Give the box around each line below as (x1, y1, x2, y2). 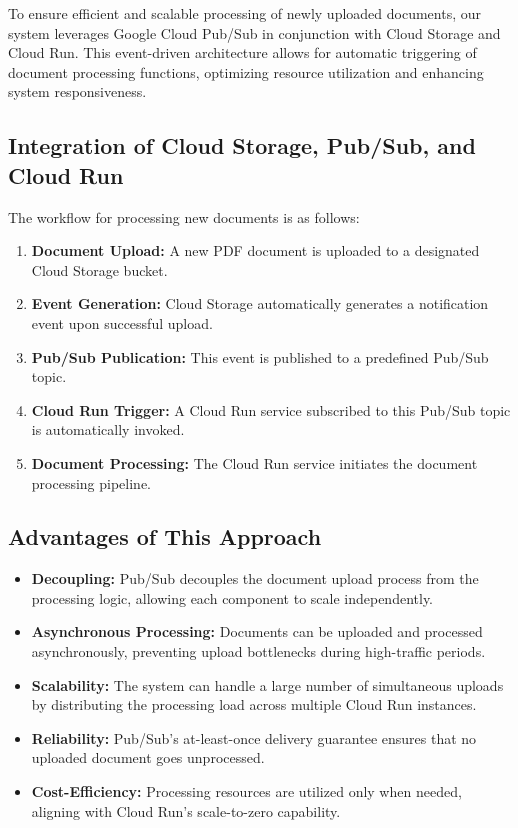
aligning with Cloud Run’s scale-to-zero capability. (31, 800, 341, 821)
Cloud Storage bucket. (31, 259, 168, 280)
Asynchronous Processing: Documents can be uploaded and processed (31, 621, 483, 642)
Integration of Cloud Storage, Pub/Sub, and (8, 130, 476, 161)
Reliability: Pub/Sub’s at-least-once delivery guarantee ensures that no (31, 727, 477, 748)
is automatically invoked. (31, 419, 185, 440)
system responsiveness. (8, 81, 147, 102)
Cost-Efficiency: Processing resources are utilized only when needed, (31, 781, 462, 802)
